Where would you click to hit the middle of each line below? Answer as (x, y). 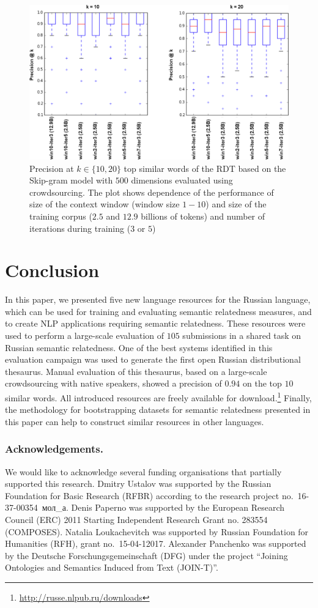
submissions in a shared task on (242, 336)
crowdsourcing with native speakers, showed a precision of (113, 383)
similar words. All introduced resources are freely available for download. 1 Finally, (158, 397)
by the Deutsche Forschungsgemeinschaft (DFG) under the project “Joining (146, 555)
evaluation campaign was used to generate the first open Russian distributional (153, 359)
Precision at (52, 168)
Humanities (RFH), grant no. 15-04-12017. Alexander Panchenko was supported (156, 543)
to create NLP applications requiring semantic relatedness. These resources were (155, 323)
